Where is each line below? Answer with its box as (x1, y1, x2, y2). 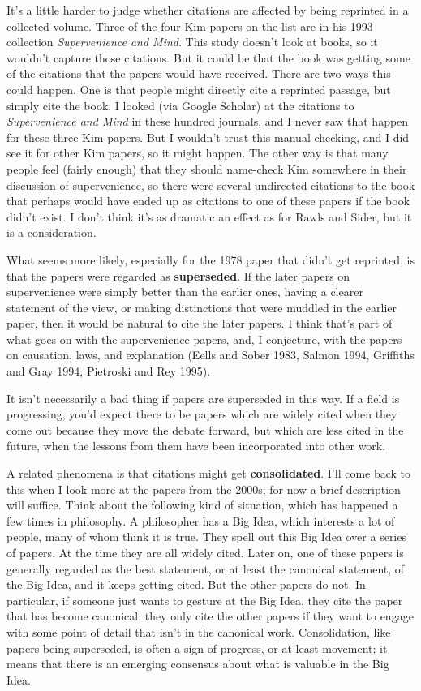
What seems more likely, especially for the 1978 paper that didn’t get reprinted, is (6, 251, 415, 268)
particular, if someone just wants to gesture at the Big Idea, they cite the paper (6, 591, 403, 608)
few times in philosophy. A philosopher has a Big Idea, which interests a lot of (6, 512, 395, 529)
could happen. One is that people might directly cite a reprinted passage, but (6, 80, 391, 97)
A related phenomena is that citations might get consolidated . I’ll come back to (6, 465, 411, 482)
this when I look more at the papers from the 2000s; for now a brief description (6, 480, 401, 497)
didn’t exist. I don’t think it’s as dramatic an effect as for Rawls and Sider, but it (6, 208, 412, 225)
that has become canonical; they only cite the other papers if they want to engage (6, 607, 414, 624)
